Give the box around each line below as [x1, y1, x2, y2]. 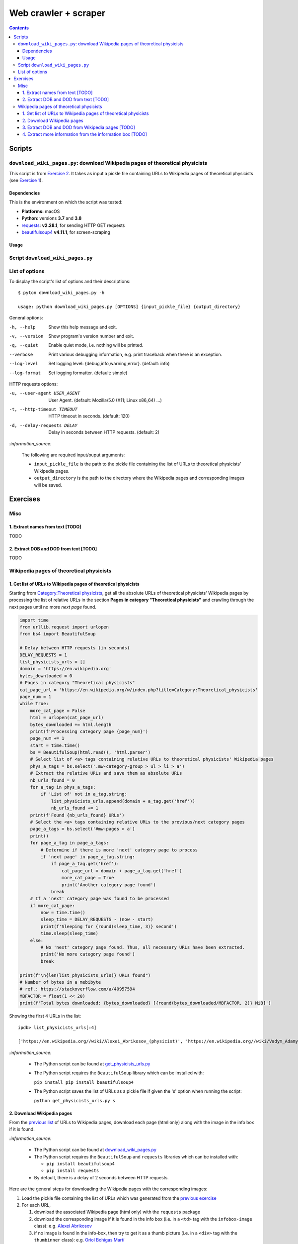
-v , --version [9, 333, 44, 339]
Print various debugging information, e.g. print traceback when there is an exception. [48, 351, 223, 357]
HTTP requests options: [9, 381, 58, 387]
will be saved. [34, 482, 62, 488]
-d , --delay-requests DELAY [9, 422, 78, 428]
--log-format [9, 370, 41, 376]
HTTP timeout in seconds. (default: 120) [48, 413, 130, 419]
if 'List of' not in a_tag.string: [40, 791, 128, 797]
